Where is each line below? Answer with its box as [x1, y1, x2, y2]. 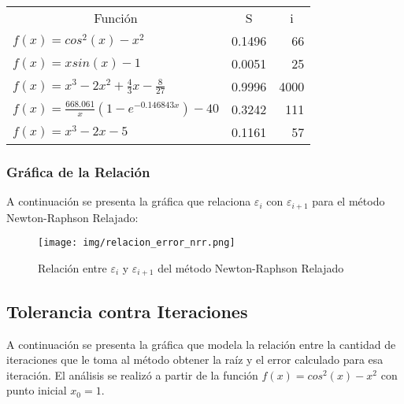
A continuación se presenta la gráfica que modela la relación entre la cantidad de [6, 335, 396, 352]
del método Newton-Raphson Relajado [158, 259, 344, 276]
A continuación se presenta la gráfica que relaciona [6, 193, 251, 209]
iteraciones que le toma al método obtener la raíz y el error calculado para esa [6, 351, 384, 368]
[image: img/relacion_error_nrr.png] [38, 237, 235, 249]
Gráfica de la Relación [6, 161, 150, 181]
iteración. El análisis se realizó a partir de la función [6, 366, 258, 383]
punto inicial [6, 382, 67, 398]
